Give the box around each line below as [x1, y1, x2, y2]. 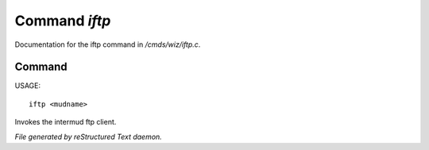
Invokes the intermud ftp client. [14, 117, 117, 127]
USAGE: [14, 81, 41, 90]
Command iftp [14, 12, 111, 29]
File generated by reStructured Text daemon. [14, 132, 162, 141]
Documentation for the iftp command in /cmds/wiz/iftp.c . [14, 40, 201, 49]
